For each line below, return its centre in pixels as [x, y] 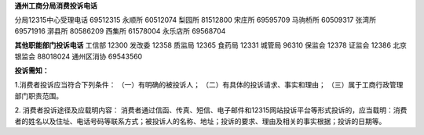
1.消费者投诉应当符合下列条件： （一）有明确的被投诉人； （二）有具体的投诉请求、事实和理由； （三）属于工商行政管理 [209, 85]
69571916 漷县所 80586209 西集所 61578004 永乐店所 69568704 [120, 30]
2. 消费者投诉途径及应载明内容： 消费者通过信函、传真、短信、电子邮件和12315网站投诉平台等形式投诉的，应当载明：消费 [211, 110]
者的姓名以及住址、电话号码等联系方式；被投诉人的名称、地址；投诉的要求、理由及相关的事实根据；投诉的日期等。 [200, 121]
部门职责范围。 [38, 96]
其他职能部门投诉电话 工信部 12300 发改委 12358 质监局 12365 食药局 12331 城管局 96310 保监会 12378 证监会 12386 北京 [211, 45]
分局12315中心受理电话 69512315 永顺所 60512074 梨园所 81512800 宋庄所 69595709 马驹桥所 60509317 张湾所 [196, 20]
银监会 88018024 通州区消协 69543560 [79, 56]
